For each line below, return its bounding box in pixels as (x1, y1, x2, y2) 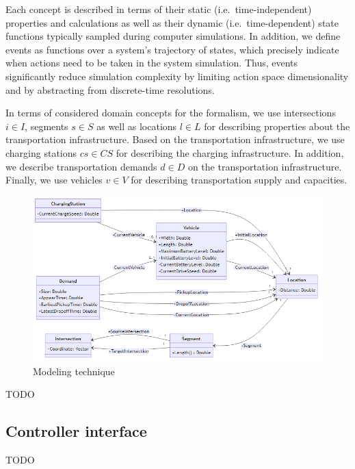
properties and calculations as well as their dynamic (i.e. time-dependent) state (5, 15, 339, 29)
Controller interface (5, 420, 147, 442)
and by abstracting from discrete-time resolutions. (5, 82, 215, 97)
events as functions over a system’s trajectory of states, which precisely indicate (5, 42, 339, 56)
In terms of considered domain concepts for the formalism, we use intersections (5, 105, 336, 120)
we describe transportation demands (5, 159, 157, 173)
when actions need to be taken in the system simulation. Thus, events (5, 55, 298, 70)
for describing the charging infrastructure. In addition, (116, 145, 344, 160)
